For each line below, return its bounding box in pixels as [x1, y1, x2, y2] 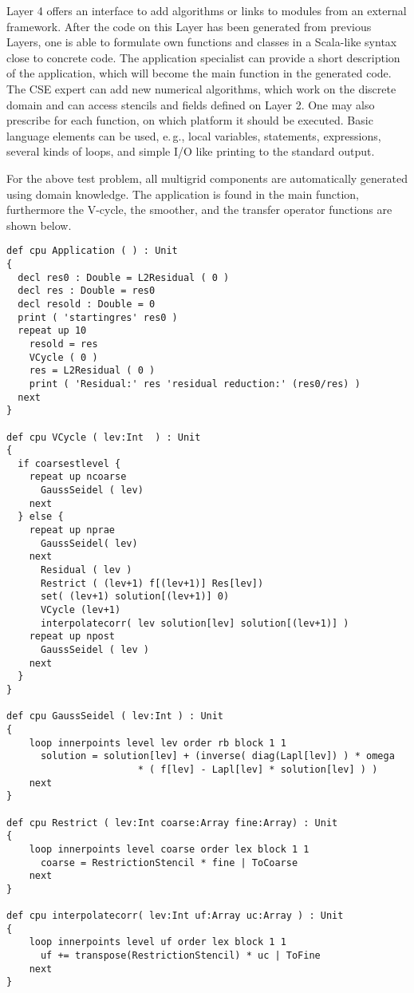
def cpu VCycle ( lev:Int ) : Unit [6, 431, 201, 443]
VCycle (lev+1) [40, 604, 121, 616]
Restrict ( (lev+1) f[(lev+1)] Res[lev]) [40, 577, 264, 589]
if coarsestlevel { [18, 457, 121, 469]
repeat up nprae [29, 524, 116, 536]
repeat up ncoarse [29, 471, 127, 483]
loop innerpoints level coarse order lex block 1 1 [29, 843, 310, 855]
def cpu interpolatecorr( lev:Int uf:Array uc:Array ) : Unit [6, 910, 344, 922]
